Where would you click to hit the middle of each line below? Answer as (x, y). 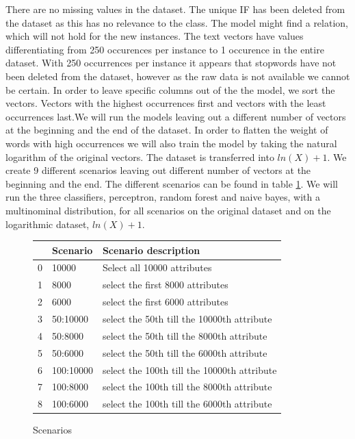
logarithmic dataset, (48, 224)
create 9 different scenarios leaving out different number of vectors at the (158, 170)
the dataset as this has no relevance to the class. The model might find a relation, (177, 22)
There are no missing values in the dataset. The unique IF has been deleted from (175, 9)
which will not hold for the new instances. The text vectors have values (155, 36)
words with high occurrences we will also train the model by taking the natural (171, 143)
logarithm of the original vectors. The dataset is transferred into (140, 156)
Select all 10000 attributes (157, 267)
